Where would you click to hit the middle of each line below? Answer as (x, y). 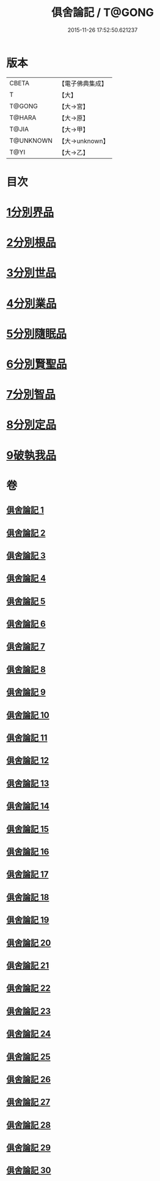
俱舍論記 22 (28, 988)
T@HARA (23, 117)
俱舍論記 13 (28, 783)
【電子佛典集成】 (83, 83)
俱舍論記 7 (26, 647)
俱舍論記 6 (26, 624)
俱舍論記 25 (28, 1057)
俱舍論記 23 (28, 1011)
